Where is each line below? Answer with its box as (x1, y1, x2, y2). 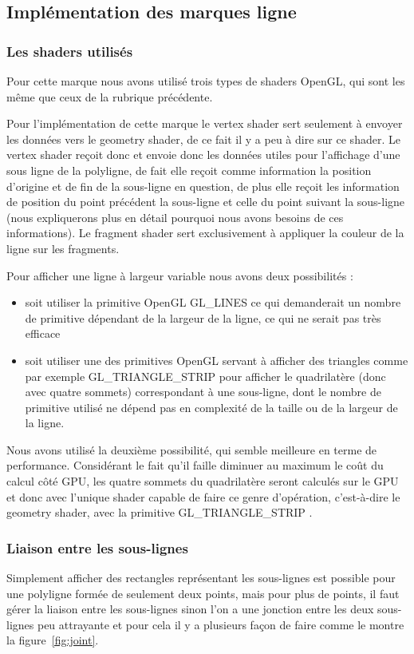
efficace (25, 325, 61, 342)
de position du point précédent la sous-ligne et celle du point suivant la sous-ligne (6, 193, 405, 210)
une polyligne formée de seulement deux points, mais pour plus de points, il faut (6, 585, 400, 601)
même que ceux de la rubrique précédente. (6, 88, 213, 105)
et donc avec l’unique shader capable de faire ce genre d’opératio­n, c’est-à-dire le (6, 488, 400, 505)
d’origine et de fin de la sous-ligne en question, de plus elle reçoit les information (6, 177, 400, 194)
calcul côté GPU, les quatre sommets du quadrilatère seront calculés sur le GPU (6, 473, 399, 490)
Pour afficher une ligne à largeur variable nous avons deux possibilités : (6, 267, 353, 283)
